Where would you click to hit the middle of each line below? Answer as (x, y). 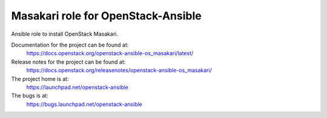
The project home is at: (40, 79)
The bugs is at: (30, 96)
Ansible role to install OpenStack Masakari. (64, 34)
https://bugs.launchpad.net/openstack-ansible (84, 104)
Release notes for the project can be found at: (68, 62)
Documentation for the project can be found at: (70, 45)
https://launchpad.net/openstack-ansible (77, 87)
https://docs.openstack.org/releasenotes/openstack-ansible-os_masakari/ (119, 70)
